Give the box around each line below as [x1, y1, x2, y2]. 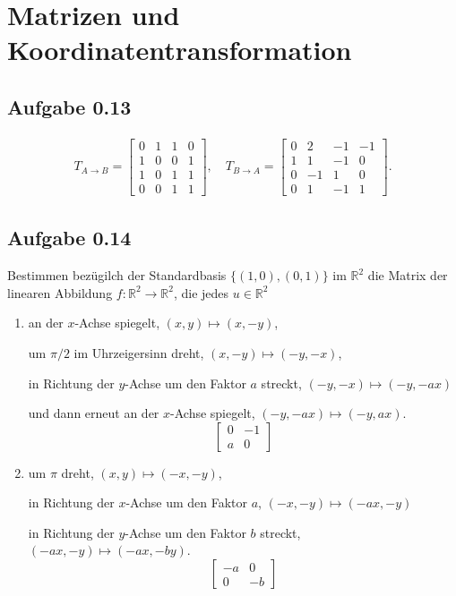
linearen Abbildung [7, 283, 113, 302]
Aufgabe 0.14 [7, 224, 132, 251]
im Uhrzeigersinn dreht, [73, 343, 204, 362]
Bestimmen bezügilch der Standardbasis [7, 266, 227, 285]
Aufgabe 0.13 [7, 92, 132, 120]
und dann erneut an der [28, 404, 159, 422]
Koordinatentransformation [7, 31, 352, 68]
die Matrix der [367, 266, 448, 285]
